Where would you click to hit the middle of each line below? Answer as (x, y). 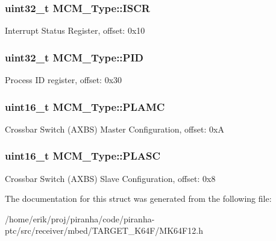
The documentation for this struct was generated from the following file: (138, 199)
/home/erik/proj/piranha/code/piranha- (80, 218)
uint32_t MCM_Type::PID (74, 57)
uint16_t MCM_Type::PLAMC (85, 106)
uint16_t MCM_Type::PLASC (83, 156)
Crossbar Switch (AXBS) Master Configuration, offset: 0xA (114, 129)
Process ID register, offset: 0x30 (64, 80)
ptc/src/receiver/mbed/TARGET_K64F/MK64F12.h (104, 230)
